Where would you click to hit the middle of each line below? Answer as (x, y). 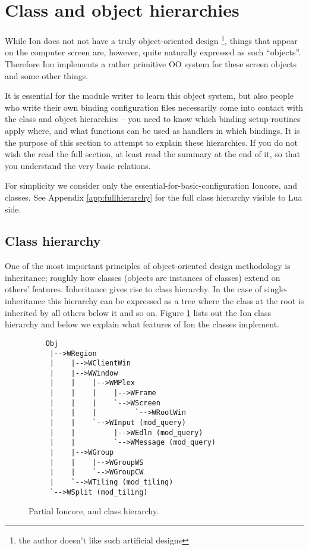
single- (276, 289)
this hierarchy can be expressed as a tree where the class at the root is (176, 301)
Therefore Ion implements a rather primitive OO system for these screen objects (151, 63)
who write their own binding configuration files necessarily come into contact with (154, 107)
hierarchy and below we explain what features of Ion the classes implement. (142, 324)
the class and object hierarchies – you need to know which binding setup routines (153, 119)
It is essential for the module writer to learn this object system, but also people (149, 96)
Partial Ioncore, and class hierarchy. (94, 511)
